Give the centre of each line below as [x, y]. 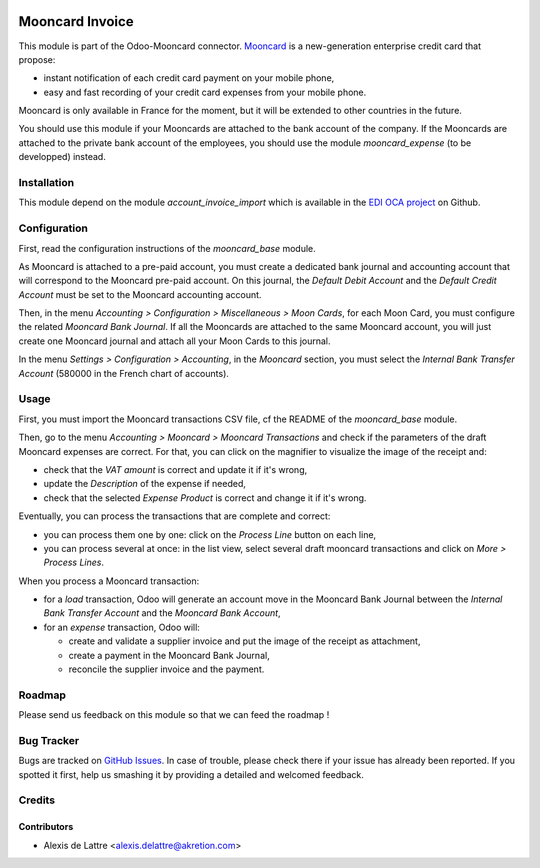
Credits [36, 800]
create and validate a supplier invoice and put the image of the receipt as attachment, [244, 641]
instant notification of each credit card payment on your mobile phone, [189, 78]
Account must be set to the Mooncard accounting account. [140, 294]
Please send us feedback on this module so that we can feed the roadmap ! [174, 715]
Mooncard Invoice [76, 21]
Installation [46, 183]
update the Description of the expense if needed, [145, 484]
